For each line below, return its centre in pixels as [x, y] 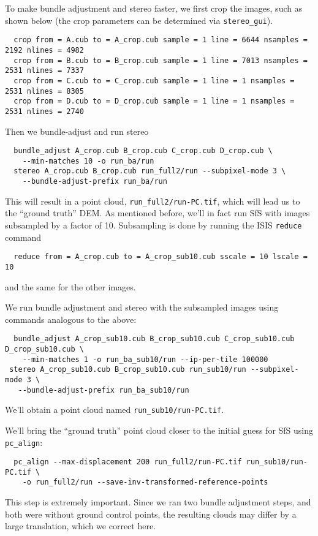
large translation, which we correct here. [81, 526]
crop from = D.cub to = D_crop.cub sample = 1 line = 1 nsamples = [154, 101]
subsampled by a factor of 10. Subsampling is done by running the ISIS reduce [153, 225]
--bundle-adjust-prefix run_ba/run [95, 182]
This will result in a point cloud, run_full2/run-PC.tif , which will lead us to [153, 201]
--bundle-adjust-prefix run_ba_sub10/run [104, 390]
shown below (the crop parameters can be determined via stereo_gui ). [139, 20]
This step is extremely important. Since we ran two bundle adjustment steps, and [158, 502]
